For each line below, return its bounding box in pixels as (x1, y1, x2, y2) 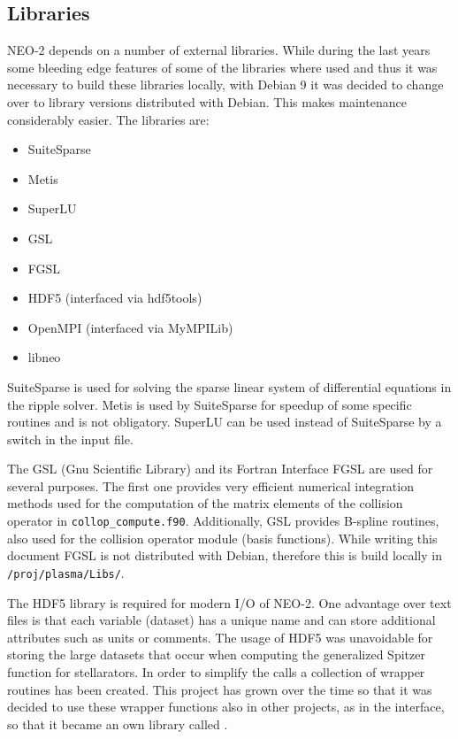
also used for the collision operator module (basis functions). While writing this (7, 528, 438, 547)
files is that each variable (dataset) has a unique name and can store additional (7, 611, 436, 629)
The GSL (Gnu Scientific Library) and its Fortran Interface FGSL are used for (7, 459, 433, 478)
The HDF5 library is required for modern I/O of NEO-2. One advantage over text (7, 593, 452, 612)
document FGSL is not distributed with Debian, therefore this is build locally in (7, 546, 442, 565)
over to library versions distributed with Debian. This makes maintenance (7, 92, 407, 111)
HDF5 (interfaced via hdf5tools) (27, 289, 202, 307)
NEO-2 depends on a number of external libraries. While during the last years (7, 41, 431, 59)
